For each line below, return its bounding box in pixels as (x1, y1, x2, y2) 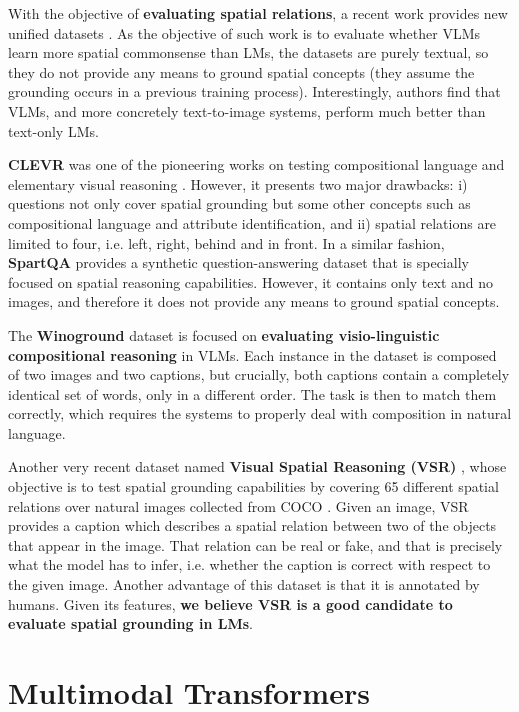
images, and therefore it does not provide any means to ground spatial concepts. (8, 291, 500, 312)
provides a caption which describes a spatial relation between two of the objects (8, 515, 497, 536)
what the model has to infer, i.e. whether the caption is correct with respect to (8, 554, 491, 575)
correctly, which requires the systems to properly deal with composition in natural (8, 403, 512, 424)
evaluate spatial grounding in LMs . (8, 613, 253, 634)
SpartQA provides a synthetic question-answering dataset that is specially (8, 252, 469, 273)
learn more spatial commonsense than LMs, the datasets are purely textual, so (8, 42, 489, 63)
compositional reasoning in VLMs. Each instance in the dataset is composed (8, 344, 497, 365)
